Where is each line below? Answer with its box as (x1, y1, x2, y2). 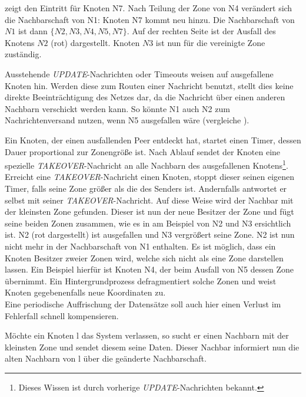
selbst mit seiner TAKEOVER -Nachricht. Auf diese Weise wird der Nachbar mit (5, 193, 294, 206)
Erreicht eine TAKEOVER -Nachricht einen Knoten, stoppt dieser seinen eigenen (5, 170, 295, 183)
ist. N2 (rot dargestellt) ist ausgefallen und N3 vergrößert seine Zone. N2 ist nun (5, 228, 295, 241)
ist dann (18, 25, 48, 37)
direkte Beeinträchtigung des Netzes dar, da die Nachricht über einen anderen (5, 91, 285, 103)
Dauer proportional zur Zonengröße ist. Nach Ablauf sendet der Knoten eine (5, 145, 281, 158)
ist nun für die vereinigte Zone (155, 36, 265, 48)
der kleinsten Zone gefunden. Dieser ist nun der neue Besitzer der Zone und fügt (5, 205, 294, 218)
